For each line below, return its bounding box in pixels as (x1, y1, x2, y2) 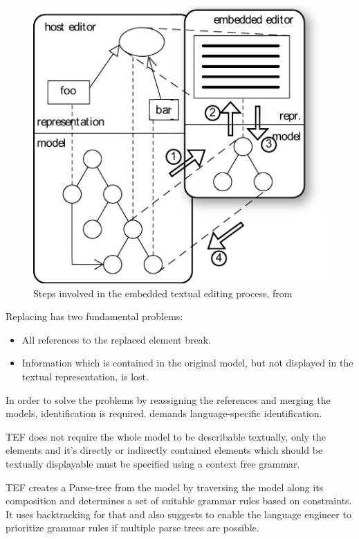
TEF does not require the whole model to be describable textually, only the (6, 429, 326, 443)
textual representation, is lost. (21, 369, 149, 383)
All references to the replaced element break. (21, 332, 211, 346)
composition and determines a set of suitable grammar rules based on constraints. (6, 493, 352, 508)
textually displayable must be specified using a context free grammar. (6, 456, 300, 470)
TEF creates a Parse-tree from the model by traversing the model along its (6, 479, 324, 494)
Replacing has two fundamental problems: (6, 309, 183, 324)
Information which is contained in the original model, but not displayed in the (21, 355, 353, 370)
